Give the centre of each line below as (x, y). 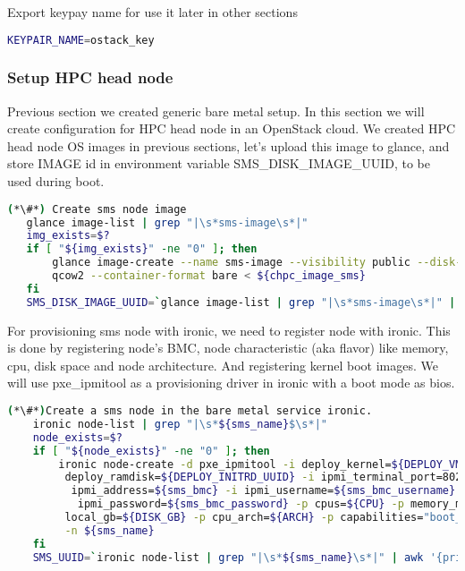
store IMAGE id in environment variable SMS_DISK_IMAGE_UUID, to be (219, 163)
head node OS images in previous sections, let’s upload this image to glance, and (228, 145)
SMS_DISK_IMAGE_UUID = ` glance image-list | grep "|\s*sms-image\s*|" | (241, 302)
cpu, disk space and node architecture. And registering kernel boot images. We (223, 365)
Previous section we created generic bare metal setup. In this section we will (216, 111)
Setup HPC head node (90, 77)
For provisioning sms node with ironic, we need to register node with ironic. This (229, 330)
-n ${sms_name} (110, 530)
